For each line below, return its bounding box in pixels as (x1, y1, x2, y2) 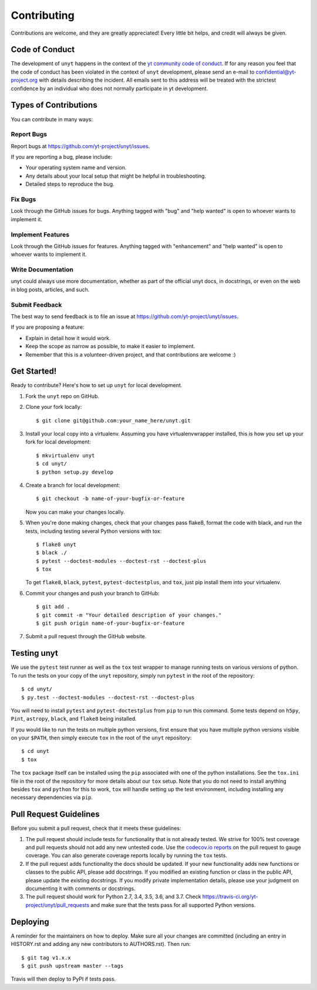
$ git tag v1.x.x (21, 954, 71, 961)
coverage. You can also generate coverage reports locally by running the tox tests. (25, 852, 227, 859)
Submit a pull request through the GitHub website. (25, 633, 147, 640)
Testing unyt (11, 648, 58, 658)
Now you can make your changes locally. (25, 508, 125, 515)
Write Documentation (11, 265, 73, 274)
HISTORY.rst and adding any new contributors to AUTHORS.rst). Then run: (11, 941, 191, 948)
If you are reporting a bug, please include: (11, 154, 113, 161)
